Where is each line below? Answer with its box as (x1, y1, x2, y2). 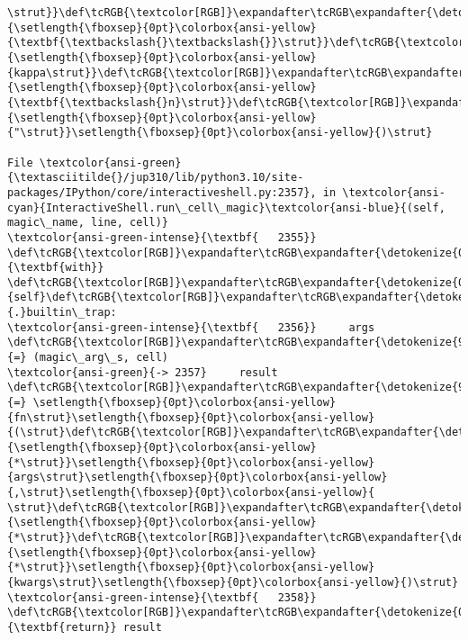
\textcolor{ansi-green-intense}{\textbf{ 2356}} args (7, 320, 375, 334)
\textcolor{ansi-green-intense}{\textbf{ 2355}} (7, 230, 317, 244)
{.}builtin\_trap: (7, 306, 117, 320)
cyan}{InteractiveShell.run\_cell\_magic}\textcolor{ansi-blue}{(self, (7, 201, 445, 214)
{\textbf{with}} (7, 261, 104, 275)
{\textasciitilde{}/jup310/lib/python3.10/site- (7, 171, 304, 185)
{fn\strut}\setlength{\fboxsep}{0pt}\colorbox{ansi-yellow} (7, 410, 375, 424)
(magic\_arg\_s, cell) (32, 351, 168, 365)
